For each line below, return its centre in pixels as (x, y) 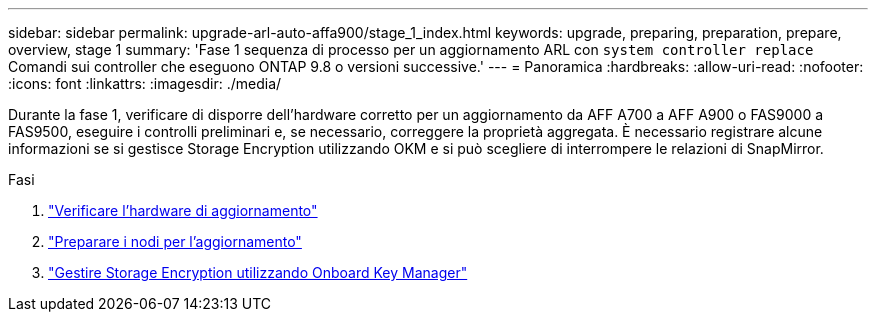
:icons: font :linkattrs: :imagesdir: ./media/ (145, 83)
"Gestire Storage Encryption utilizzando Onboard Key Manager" (258, 272)
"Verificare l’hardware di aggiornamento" (183, 210)
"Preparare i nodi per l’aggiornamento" (175, 241)
